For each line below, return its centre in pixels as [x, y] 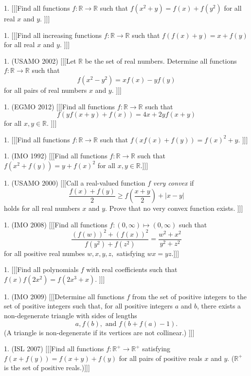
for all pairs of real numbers [45, 90]
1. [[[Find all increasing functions [53, 35]
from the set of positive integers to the [189, 296]
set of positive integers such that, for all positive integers [89, 306]
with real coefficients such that [132, 269]
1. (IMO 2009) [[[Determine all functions [64, 296]
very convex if [173, 182]
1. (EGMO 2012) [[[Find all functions [60, 106]
